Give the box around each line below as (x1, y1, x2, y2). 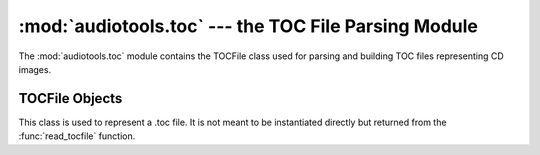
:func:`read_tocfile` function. (18, 130, 136, 142)
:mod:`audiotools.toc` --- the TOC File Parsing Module (18, 15, 479, 37)
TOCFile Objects (18, 90, 123, 107)
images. (18, 63, 52, 75)
